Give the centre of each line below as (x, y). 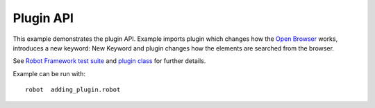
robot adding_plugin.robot (73, 90)
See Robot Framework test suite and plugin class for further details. (109, 61)
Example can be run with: (49, 73)
